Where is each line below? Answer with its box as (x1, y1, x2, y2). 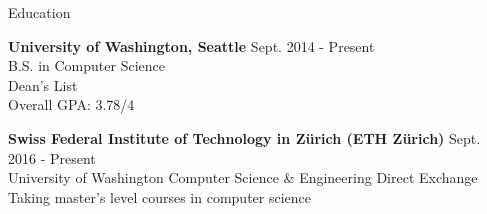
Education (8, 2, 71, 22)
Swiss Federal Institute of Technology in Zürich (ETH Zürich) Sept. (8, 127, 481, 148)
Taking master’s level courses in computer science (8, 186, 312, 207)
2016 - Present (8, 147, 96, 168)
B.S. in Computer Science (8, 55, 165, 76)
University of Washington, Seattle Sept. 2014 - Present (8, 35, 375, 56)
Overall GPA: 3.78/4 (8, 94, 135, 115)
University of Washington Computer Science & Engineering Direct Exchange (8, 167, 478, 188)
